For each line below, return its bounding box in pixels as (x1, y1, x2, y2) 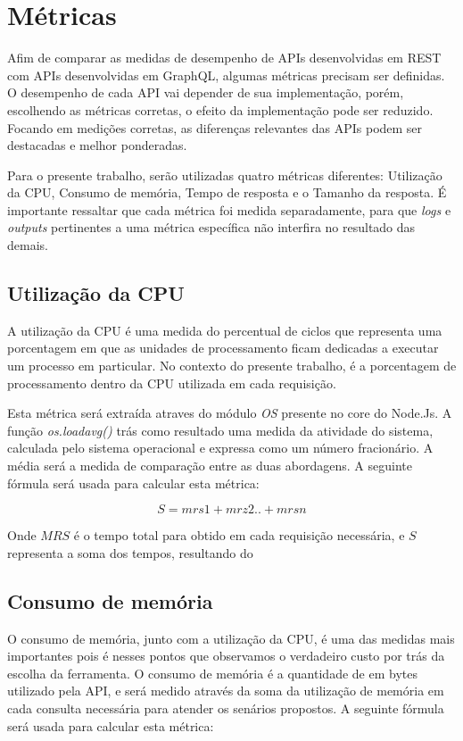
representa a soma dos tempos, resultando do (7, 543, 253, 562)
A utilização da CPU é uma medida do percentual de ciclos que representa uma (7, 321, 442, 339)
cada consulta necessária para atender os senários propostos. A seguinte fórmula (7, 698, 444, 717)
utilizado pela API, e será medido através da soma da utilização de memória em (7, 681, 444, 700)
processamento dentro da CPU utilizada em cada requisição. (7, 373, 336, 392)
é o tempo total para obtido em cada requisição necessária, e (73, 526, 405, 545)
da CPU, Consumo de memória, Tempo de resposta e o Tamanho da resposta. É (7, 183, 447, 202)
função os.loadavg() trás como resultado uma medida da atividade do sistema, (7, 420, 434, 439)
